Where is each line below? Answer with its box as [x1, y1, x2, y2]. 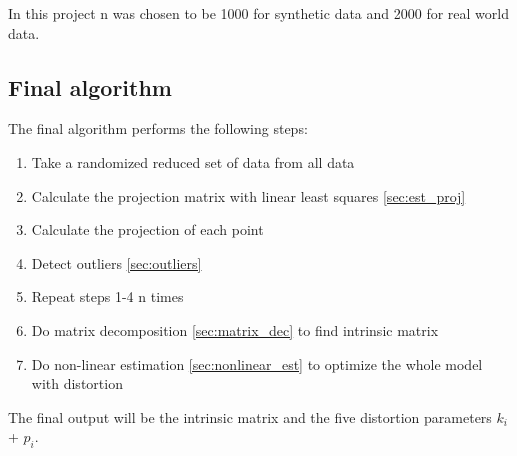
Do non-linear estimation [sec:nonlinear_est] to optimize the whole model [31, 353, 483, 374]
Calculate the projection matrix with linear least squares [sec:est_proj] [31, 185, 466, 206]
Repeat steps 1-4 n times [31, 286, 184, 307]
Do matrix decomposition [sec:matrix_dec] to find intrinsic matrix [31, 319, 439, 340]
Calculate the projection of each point [31, 219, 264, 240]
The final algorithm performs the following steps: [8, 118, 308, 139]
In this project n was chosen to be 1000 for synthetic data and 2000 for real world [8, 3, 509, 23]
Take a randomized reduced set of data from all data [31, 151, 355, 172]
